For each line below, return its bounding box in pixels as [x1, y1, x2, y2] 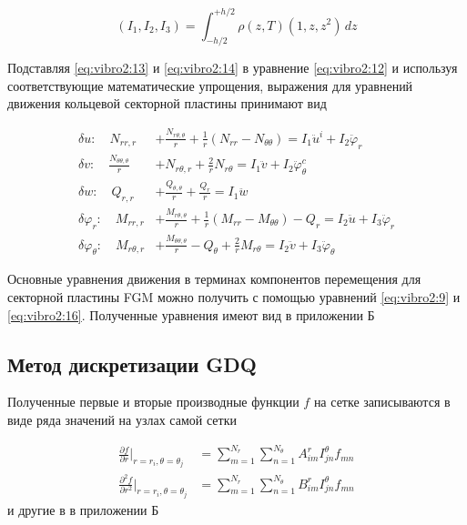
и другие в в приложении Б [7, 500, 159, 520]
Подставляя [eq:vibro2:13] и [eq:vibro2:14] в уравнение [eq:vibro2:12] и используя [7, 58, 458, 77]
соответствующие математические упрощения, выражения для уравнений [7, 76, 413, 95]
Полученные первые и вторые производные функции [7, 392, 299, 411]
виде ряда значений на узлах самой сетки [7, 409, 237, 429]
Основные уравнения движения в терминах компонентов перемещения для [7, 269, 421, 288]
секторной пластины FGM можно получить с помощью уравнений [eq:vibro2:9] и [7, 287, 461, 306]
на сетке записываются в [313, 392, 451, 411]
